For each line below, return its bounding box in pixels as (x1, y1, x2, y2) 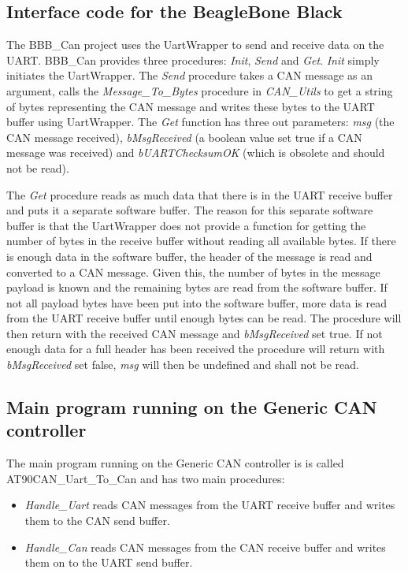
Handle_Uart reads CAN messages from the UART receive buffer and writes (24, 497, 395, 513)
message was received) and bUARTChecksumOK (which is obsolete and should (6, 144, 385, 161)
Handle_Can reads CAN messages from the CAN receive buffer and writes (24, 538, 386, 555)
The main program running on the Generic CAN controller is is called (6, 455, 344, 471)
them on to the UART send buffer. (24, 554, 193, 571)
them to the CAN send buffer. (24, 512, 170, 529)
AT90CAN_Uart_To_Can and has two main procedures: (6, 470, 285, 486)
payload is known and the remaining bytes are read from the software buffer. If (6, 279, 388, 296)
